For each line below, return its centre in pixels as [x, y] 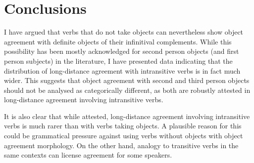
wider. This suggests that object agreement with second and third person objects [127, 80]
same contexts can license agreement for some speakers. [88, 155]
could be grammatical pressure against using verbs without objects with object [124, 136]
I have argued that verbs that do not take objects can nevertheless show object [124, 32]
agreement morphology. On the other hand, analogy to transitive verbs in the [121, 145]
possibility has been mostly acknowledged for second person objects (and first [122, 51]
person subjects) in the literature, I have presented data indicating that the [118, 61]
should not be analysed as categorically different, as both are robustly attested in [127, 90]
